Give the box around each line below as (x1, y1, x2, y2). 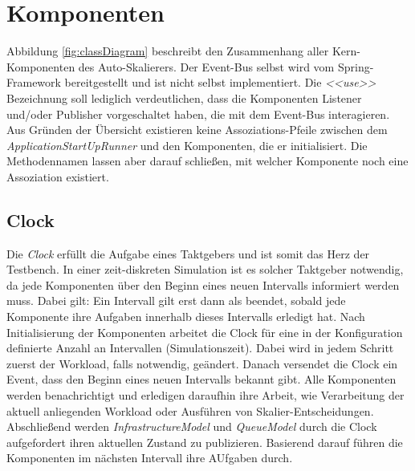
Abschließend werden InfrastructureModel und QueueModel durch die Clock (6, 418, 377, 435)
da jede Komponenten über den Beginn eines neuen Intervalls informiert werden (6, 276, 400, 293)
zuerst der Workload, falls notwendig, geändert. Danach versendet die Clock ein (6, 355, 398, 372)
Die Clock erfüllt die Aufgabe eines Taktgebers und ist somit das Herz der (6, 245, 370, 262)
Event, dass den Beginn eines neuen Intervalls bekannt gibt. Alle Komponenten (6, 371, 397, 388)
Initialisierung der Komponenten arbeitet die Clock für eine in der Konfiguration (6, 323, 403, 340)
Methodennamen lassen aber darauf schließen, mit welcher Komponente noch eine (6, 152, 409, 169)
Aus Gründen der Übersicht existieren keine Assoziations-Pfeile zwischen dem (6, 121, 388, 138)
